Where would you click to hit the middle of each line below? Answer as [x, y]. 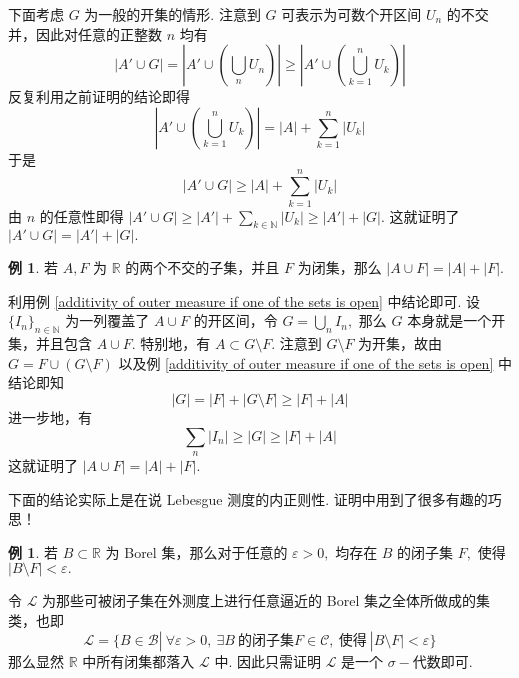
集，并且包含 [50, 343]
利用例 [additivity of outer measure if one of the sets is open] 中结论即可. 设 [244, 300]
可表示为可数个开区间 [351, 14]
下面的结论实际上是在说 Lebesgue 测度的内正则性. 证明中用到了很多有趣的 [248, 498]
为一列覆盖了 [107, 320]
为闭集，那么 [339, 267]
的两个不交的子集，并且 [202, 267]
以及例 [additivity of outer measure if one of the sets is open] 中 [315, 362]
